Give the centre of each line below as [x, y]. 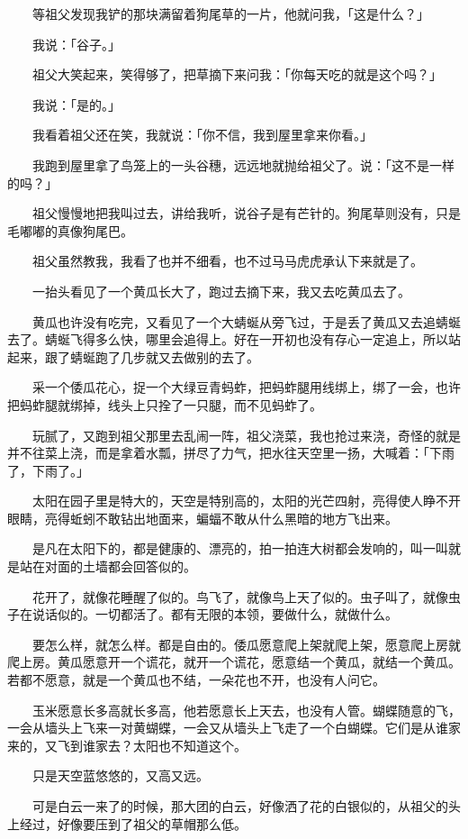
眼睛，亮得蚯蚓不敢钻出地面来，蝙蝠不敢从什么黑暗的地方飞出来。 [202, 518]
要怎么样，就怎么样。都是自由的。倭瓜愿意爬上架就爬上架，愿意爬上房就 [246, 644]
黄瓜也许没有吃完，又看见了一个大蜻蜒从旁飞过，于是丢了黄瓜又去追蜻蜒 [246, 321]
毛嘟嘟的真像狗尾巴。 [70, 230]
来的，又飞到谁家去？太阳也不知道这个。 [127, 745]
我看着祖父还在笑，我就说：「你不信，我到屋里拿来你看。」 [202, 135]
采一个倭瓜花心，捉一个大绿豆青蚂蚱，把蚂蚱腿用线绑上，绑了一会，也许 [246, 387]
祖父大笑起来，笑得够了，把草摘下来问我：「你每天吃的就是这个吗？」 [237, 74]
